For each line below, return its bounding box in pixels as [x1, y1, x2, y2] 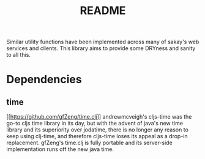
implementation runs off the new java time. [6, 146, 114, 153]
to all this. [6, 51, 31, 59]
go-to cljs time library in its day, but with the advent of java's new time [6, 120, 184, 127]
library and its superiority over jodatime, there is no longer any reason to [6, 126, 188, 133]
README [80, 4, 126, 18]
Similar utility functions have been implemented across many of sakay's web [6, 38, 199, 46]
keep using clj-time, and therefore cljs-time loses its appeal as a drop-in [6, 133, 188, 140]
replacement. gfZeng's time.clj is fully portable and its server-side [6, 139, 173, 147]
